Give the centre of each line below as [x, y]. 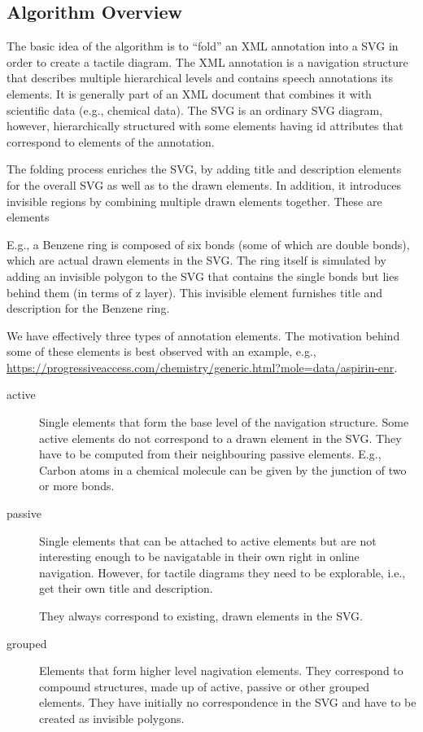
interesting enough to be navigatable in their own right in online [199, 557]
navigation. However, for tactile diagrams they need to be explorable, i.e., [222, 572]
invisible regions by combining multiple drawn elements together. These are [194, 201]
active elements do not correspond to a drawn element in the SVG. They [220, 438]
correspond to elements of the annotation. [111, 141]
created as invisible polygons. [112, 718]
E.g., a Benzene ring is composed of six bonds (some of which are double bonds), [208, 244]
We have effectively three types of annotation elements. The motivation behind [203, 335]
